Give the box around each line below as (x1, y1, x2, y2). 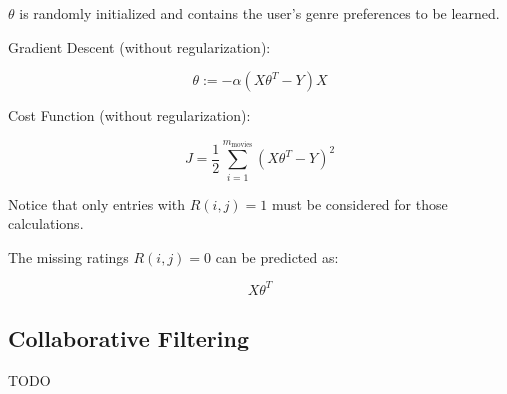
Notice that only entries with (8, 193, 186, 214)
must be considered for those (272, 193, 448, 214)
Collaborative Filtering (8, 323, 249, 354)
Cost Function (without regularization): (8, 105, 251, 126)
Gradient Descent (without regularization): (8, 36, 271, 57)
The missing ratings (8, 246, 129, 267)
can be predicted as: (215, 246, 339, 267)
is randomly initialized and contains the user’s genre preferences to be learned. (19, 3, 500, 23)
